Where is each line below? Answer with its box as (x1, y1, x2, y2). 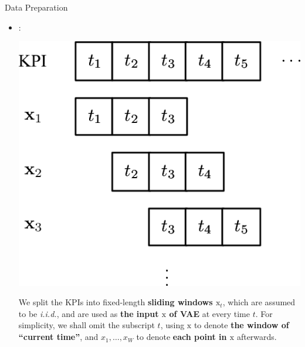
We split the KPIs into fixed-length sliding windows (18, 296, 213, 308)
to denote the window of (194, 319, 289, 331)
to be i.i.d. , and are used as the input (18, 307, 159, 319)
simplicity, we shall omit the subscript (18, 319, 155, 331)
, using (160, 319, 185, 331)
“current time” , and (18, 331, 99, 343)
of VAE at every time (169, 307, 250, 319)
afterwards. (236, 331, 277, 343)
